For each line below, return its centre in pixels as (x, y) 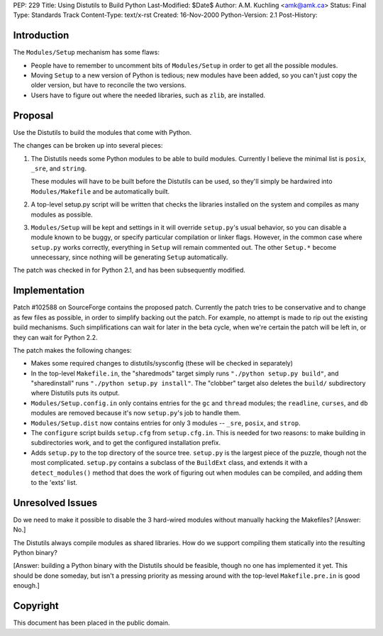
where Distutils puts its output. (75, 393)
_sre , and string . (59, 168)
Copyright (36, 606)
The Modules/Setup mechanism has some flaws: (86, 53)
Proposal (33, 115)
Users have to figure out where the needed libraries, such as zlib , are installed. (148, 95)
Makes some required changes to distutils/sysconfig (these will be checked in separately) (162, 363)
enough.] (27, 586)
